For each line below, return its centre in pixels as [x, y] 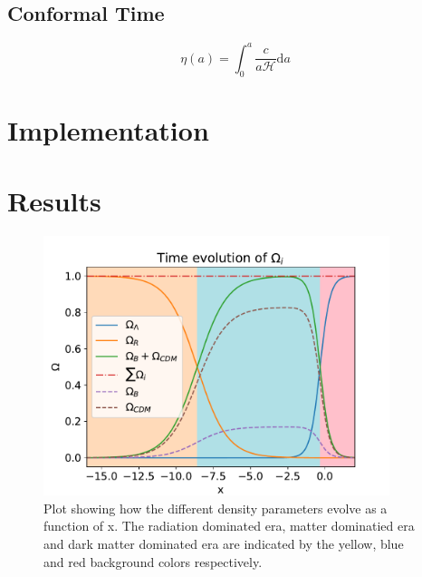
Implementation [108, 129]
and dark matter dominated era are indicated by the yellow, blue [224, 543]
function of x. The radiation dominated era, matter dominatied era [229, 526]
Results [54, 201]
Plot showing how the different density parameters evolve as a [216, 508]
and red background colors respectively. [153, 561]
